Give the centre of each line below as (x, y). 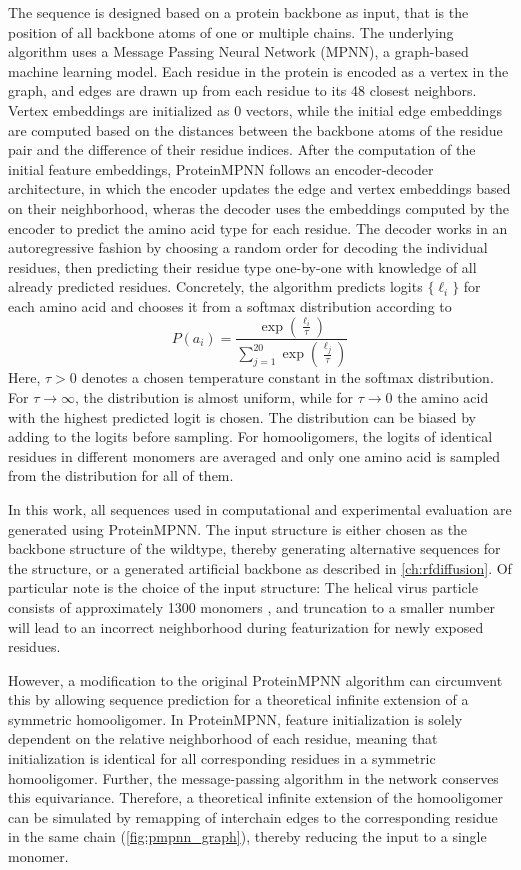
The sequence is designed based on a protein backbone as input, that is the (238, 12)
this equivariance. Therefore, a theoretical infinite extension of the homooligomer (256, 797)
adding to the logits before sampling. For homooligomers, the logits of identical (250, 436)
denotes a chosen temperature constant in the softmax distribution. (287, 377)
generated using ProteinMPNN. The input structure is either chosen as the (238, 528)
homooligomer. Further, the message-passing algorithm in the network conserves (253, 777)
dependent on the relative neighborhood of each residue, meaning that (223, 738)
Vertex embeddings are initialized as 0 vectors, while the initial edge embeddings (255, 109)
